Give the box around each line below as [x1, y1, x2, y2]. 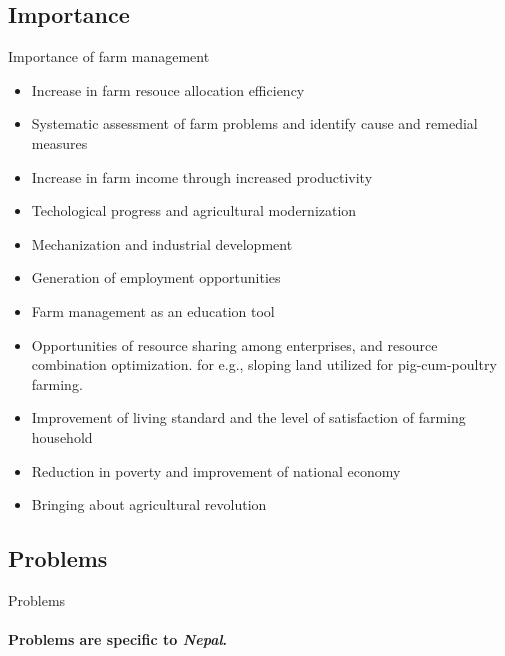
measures [31, 132, 88, 153]
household [31, 426, 93, 447]
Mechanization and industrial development [31, 233, 293, 254]
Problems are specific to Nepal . [8, 629, 228, 650]
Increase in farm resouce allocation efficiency [31, 79, 305, 100]
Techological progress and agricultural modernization [31, 200, 357, 221]
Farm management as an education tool [31, 300, 275, 321]
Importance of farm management [8, 46, 210, 67]
